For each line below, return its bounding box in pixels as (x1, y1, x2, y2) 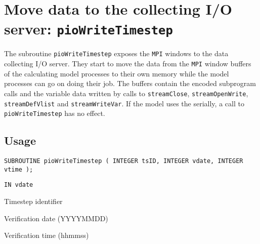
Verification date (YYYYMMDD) (4, 213, 108, 223)
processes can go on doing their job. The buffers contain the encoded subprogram (4, 78, 256, 89)
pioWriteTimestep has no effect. (4, 108, 105, 118)
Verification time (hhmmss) (4, 230, 89, 240)
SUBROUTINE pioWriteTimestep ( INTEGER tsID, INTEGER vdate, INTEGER (4, 157, 243, 165)
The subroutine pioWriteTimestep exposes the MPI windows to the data (4, 48, 229, 59)
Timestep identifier (4, 196, 63, 207)
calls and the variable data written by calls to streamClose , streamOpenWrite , (4, 88, 248, 98)
